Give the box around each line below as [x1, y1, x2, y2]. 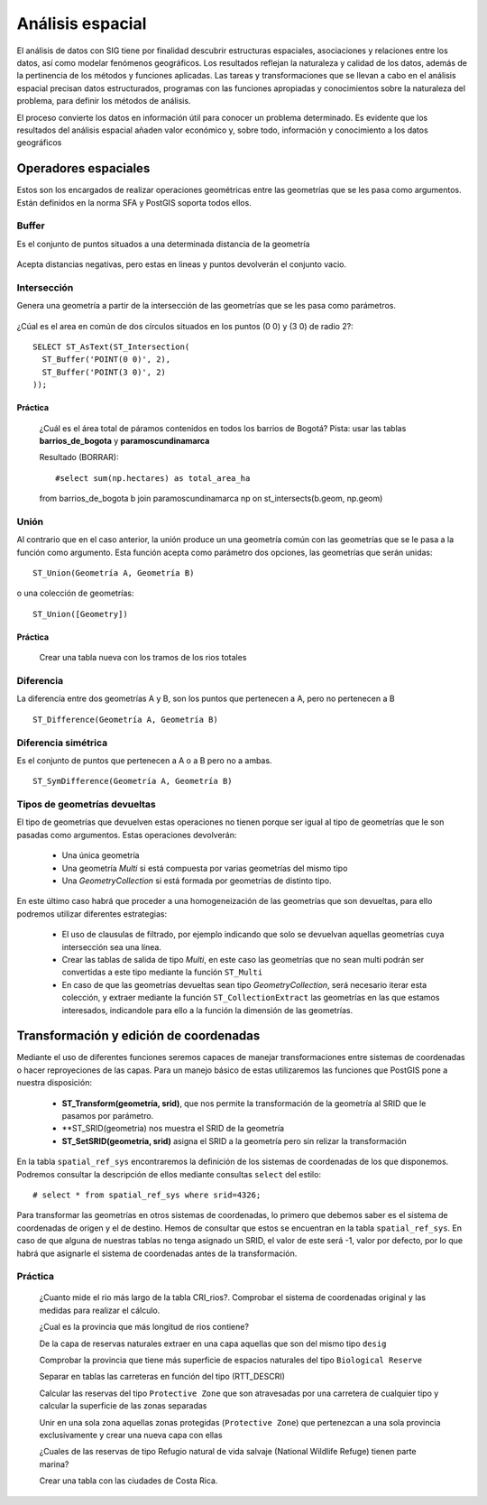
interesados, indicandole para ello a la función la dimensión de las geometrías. [61, 1004, 354, 1015]
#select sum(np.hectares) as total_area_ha [55, 473, 251, 483]
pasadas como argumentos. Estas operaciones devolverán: [16, 829, 237, 840]
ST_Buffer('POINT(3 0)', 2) [41, 366, 167, 377]
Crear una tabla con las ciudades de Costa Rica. [39, 1475, 218, 1486]
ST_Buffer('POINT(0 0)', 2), [41, 355, 171, 365]
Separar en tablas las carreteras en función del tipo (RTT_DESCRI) [39, 1371, 286, 1382]
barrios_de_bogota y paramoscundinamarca [39, 435, 210, 446]
